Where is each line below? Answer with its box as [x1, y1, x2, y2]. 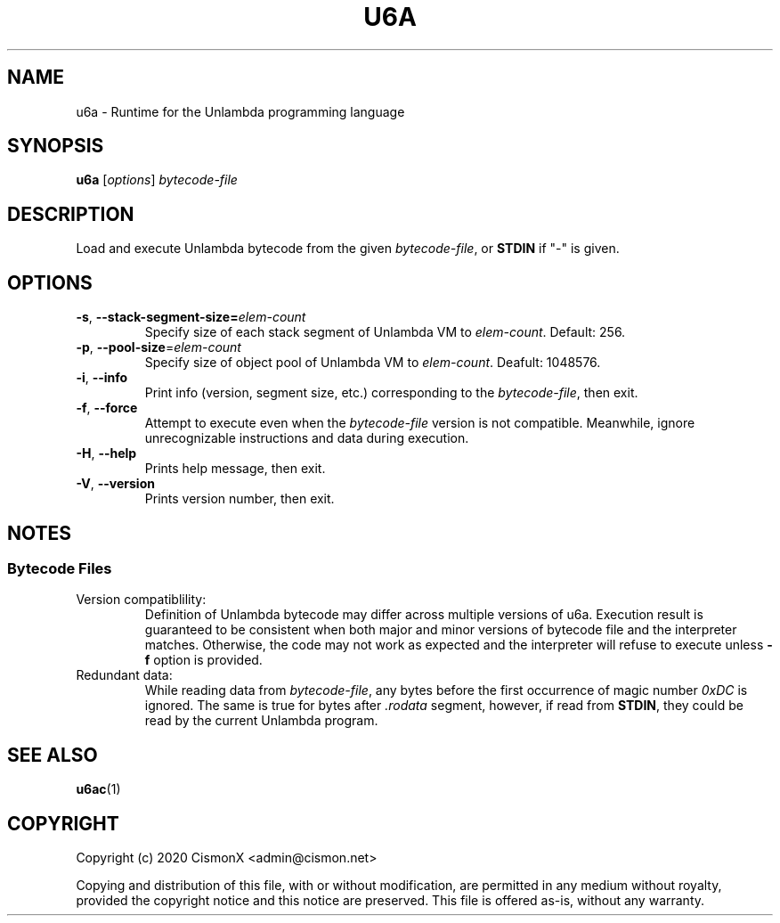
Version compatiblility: [76, 592, 207, 608]
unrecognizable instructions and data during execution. [144, 430, 469, 446]
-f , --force [76, 400, 138, 416]
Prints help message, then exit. [144, 461, 326, 477]
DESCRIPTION [7, 202, 134, 225]
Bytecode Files [7, 559, 112, 577]
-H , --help [76, 445, 137, 461]
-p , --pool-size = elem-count [76, 339, 241, 355]
